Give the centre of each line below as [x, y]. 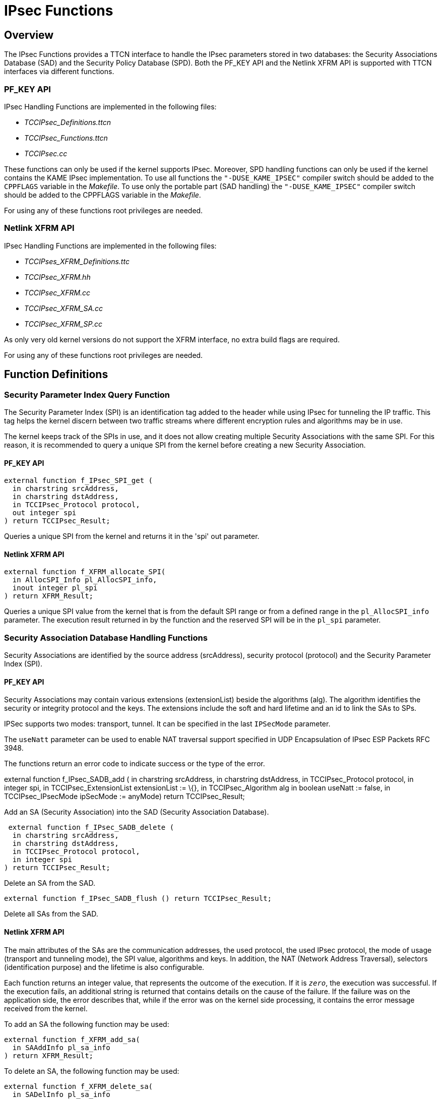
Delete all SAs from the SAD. [51, 914]
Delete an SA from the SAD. [50, 883]
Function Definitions [56, 375]
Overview [29, 35]
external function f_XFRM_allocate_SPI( [85, 572]
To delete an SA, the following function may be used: [92, 1071]
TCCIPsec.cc [46, 153]
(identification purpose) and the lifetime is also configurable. [104, 967]
